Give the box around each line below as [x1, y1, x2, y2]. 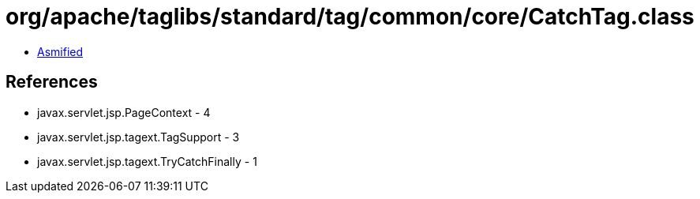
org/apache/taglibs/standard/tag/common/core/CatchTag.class [6, 3, 694, 30]
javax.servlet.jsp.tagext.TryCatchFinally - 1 [37, 154, 257, 168]
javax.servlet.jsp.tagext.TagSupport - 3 [37, 130, 240, 144]
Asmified [37, 44, 84, 58]
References [6, 72, 98, 92]
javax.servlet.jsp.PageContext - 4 [37, 105, 211, 119]
